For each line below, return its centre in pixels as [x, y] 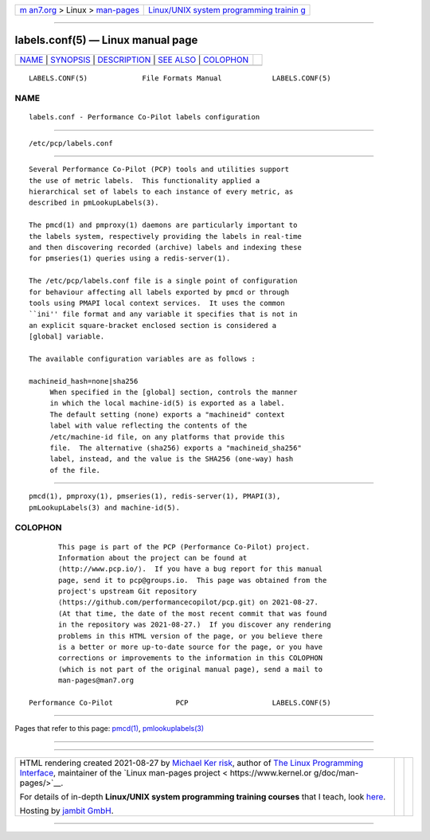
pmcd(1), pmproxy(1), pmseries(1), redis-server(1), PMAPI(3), [155, 496]
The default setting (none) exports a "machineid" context [168, 414]
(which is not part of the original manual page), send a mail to [191, 669]
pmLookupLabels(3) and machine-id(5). [105, 507]
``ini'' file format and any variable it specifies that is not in [163, 314]
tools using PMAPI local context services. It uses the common [157, 303]
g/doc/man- [336, 772]
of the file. [75, 470]
